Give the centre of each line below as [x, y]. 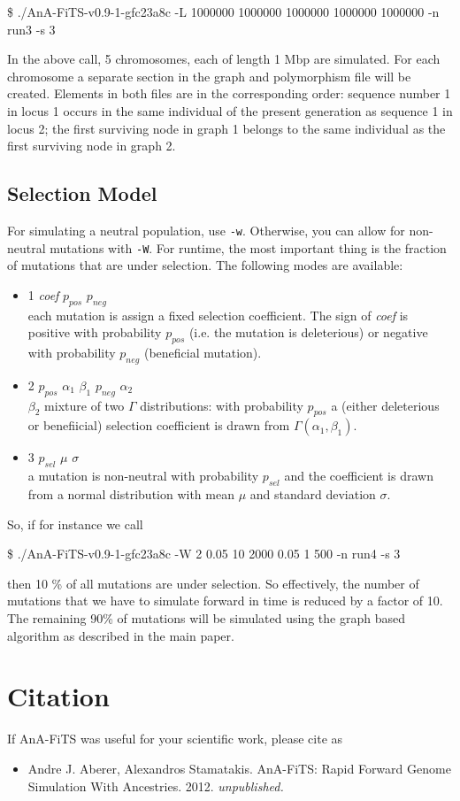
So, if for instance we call [75, 524]
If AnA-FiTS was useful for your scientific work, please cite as [175, 739]
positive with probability [95, 332]
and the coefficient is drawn [359, 476]
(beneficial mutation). [203, 353]
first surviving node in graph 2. [92, 146]
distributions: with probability [222, 405]
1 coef [43, 294]
